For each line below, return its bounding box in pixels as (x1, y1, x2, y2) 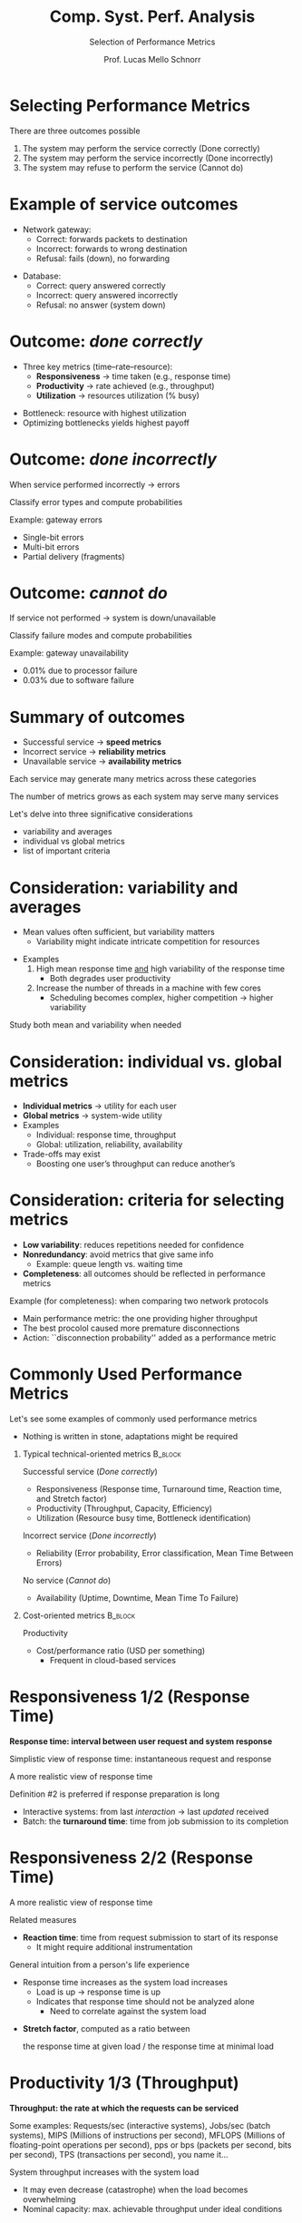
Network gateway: (22, 224, 92, 235)
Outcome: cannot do (9, 582, 168, 603)
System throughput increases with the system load (9, 2166, 200, 2178)
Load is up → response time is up (35, 1986, 161, 1997)
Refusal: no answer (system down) (35, 299, 166, 310)
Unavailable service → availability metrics (22, 756, 182, 767)
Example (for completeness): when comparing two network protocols (9, 1295, 269, 1307)
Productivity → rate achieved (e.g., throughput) (35, 380, 215, 391)
